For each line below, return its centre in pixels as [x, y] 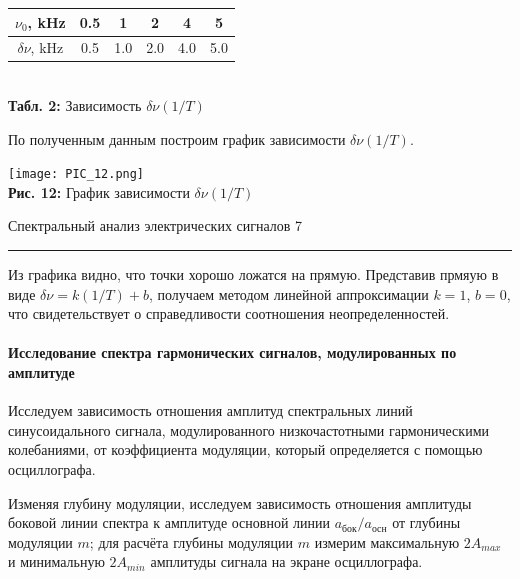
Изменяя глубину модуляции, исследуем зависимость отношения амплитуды [240, 502]
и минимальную [56, 561]
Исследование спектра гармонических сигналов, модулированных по [232, 352]
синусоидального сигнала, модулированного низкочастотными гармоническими [248, 429]
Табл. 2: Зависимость [75, 105]
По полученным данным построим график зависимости [177, 138]
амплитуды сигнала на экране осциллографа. [286, 561]
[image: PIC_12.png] [76, 174]
